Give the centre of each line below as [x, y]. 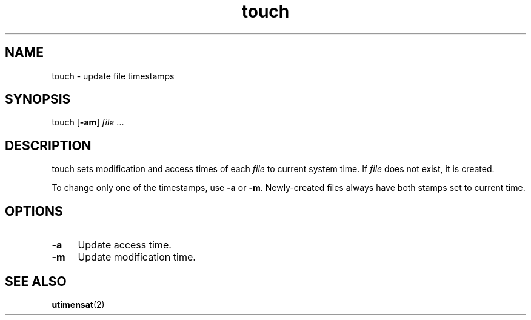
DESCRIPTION [48, 145]
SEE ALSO [36, 281]
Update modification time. [137, 257]
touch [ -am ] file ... [88, 122]
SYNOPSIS [38, 99]
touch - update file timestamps [113, 76]
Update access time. [125, 245]
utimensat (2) [78, 304]
